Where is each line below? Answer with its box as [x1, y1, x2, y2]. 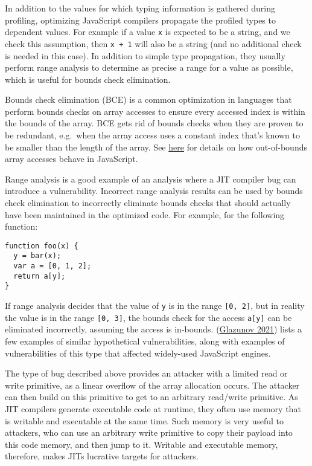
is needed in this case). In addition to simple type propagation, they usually [5, 49, 285, 62]
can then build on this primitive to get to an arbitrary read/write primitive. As [5, 390, 298, 403]
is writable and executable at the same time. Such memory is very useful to [5, 414, 284, 427]
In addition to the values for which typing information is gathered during [5, 2, 275, 14]
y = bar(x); [13, 251, 62, 261]
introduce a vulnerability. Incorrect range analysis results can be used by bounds [5, 184, 303, 197]
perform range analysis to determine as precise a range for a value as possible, [5, 61, 293, 74]
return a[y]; [13, 271, 66, 280]
